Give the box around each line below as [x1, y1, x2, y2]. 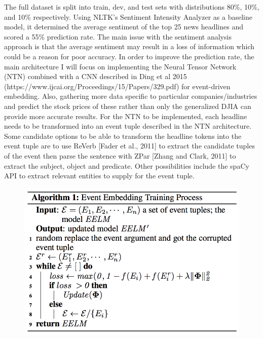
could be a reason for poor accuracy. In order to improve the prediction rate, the [4, 51, 254, 61]
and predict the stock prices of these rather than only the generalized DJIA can [4, 100, 251, 111]
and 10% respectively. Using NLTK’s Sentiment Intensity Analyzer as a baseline [4, 11, 252, 22]
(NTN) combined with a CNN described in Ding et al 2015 [4, 71, 187, 82]
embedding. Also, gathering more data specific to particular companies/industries [4, 91, 257, 101]
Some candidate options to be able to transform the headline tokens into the [4, 130, 242, 141]
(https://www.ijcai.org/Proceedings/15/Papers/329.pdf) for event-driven [4, 81, 231, 91]
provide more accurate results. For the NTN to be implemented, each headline [4, 110, 247, 121]
